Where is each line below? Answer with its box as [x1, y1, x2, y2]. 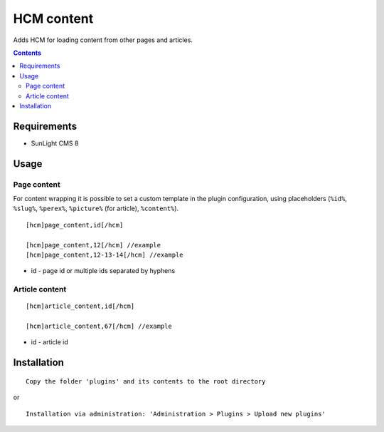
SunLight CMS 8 [31, 139, 79, 148]
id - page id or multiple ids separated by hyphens [31, 267, 176, 275]
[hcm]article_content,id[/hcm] [26, 302, 135, 310]
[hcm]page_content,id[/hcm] [26, 221, 124, 229]
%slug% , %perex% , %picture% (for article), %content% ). [13, 204, 179, 213]
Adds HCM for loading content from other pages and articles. [13, 36, 193, 44]
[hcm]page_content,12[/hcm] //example [26, 241, 161, 249]
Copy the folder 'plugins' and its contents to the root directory [26, 377, 266, 385]
